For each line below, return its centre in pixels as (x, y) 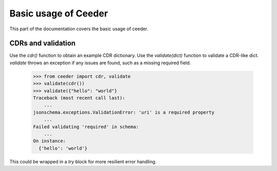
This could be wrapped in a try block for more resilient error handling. (83, 161)
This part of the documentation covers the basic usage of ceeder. (79, 29)
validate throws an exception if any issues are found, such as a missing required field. (100, 63)
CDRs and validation (43, 43)
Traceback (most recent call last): (79, 98)
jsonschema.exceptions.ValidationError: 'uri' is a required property (124, 112)
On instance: (50, 141)
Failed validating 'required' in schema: (86, 127)
